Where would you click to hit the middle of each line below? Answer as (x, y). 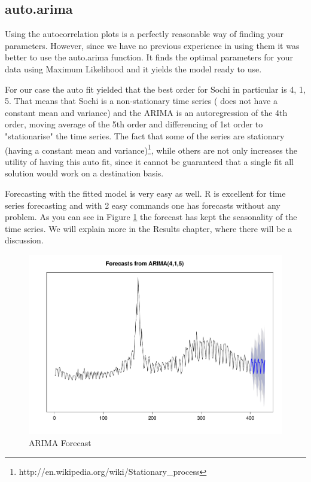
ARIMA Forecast (60, 442)
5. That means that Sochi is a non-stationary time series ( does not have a (141, 101)
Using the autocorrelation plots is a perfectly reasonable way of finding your (144, 34)
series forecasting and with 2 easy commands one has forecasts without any (143, 205)
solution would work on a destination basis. (84, 173)
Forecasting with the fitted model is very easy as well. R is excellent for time (145, 193)
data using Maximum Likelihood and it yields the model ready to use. (133, 68)
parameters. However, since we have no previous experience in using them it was (152, 45)
